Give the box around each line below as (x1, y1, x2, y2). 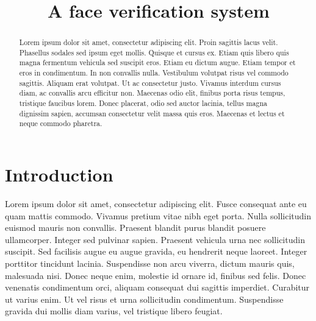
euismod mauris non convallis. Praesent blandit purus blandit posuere (5, 221, 266, 234)
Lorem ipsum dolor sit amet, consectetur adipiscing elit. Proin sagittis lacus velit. (19, 37, 278, 48)
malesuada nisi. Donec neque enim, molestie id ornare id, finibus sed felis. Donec (5, 269, 306, 281)
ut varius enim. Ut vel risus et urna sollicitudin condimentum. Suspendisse (5, 292, 284, 305)
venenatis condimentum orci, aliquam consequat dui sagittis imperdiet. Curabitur (5, 281, 310, 294)
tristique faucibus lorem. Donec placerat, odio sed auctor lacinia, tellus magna (19, 98, 267, 108)
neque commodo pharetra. (19, 118, 102, 129)
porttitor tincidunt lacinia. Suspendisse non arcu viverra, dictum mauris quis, (5, 256, 295, 269)
